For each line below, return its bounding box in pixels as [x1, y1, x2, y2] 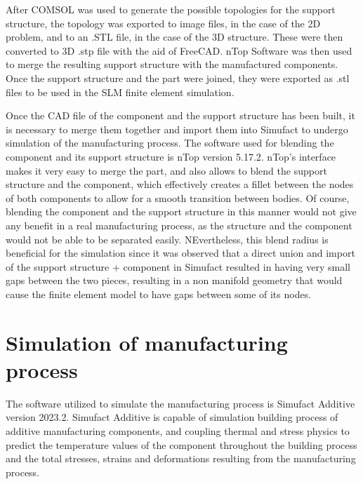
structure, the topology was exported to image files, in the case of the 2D [6, 15, 321, 30]
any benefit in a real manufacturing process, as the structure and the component [6, 217, 352, 232]
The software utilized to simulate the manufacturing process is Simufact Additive [6, 396, 355, 410]
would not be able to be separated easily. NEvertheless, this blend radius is [6, 231, 329, 246]
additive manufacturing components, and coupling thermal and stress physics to [6, 423, 350, 438]
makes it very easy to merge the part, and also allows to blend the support [6, 163, 327, 177]
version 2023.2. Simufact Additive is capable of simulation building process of [6, 410, 338, 424]
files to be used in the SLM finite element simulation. [6, 84, 235, 99]
